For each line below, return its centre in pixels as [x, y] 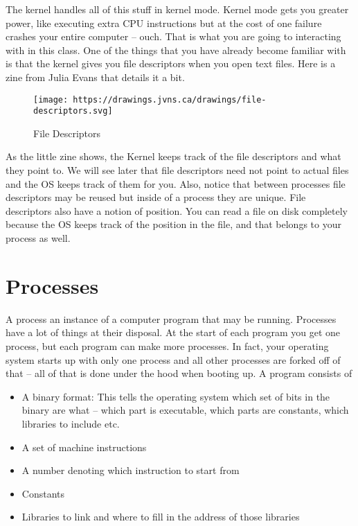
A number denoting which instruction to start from [131, 470]
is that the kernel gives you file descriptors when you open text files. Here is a [171, 63]
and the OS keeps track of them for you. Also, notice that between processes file [176, 183]
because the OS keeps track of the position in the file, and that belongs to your [173, 224]
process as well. [38, 238]
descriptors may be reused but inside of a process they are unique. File [156, 197]
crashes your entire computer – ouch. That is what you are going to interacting [173, 36]
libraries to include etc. [71, 423]
